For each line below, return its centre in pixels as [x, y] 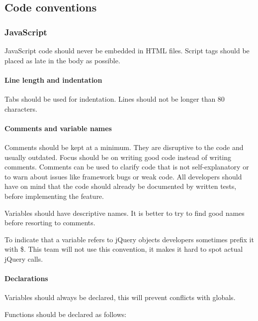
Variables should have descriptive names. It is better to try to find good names [125, 213]
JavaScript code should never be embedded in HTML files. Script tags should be [127, 50]
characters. [21, 108]
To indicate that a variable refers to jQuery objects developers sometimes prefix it [129, 239]
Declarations [26, 278]
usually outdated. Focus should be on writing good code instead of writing [118, 157]
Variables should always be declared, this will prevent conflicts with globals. [120, 297]
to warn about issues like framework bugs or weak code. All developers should [123, 176]
